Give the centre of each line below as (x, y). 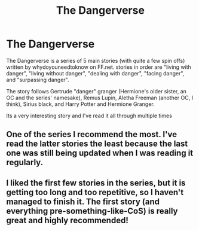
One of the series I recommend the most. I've (92, 134)
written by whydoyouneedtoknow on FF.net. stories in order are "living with (99, 67)
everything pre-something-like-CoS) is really (92, 211)
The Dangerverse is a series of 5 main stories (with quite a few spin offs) (96, 60)
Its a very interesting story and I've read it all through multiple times (89, 115)
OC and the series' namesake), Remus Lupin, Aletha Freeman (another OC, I (99, 98)
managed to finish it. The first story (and (83, 201)
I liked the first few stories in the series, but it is (96, 183)
